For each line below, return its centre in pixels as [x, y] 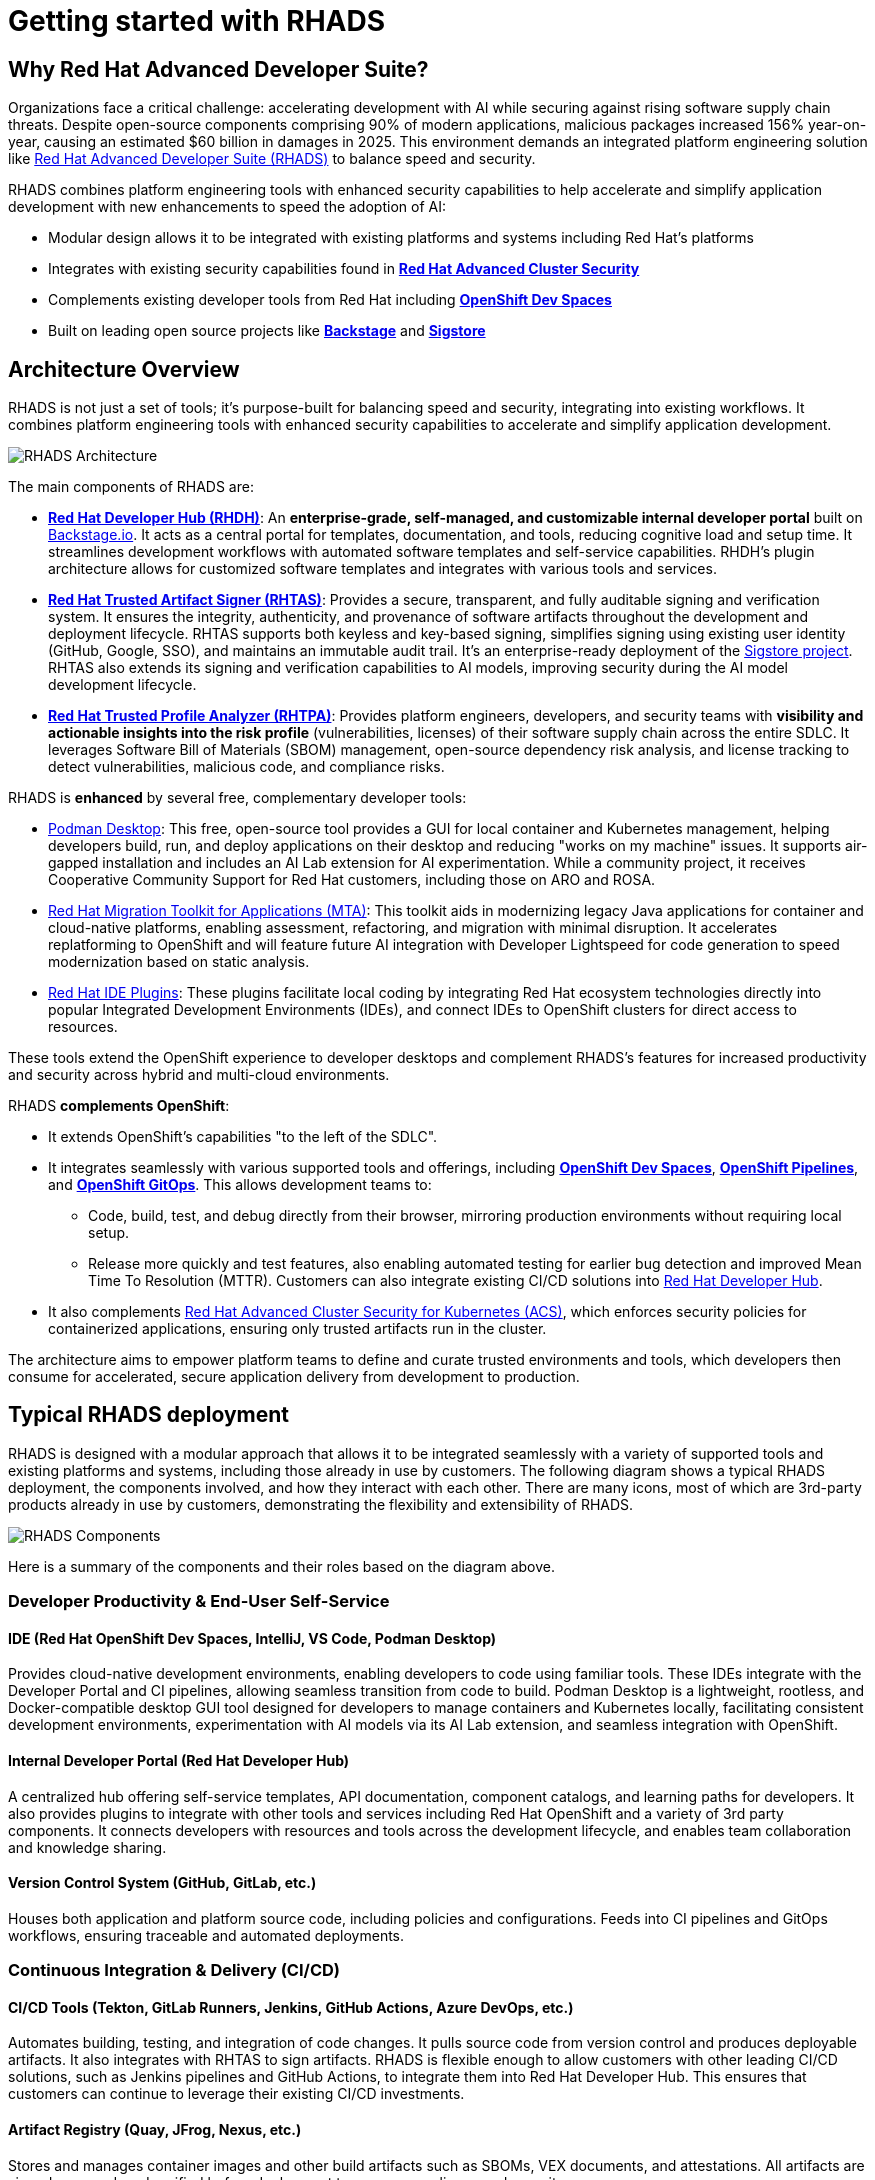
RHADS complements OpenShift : [119, 1106]
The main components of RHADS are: [131, 487]
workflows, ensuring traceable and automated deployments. [206, 1935]
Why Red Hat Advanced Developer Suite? [218, 69]
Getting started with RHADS [197, 21]
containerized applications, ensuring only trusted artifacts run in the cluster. [297, 1329]
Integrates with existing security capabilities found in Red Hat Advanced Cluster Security [344, 269]
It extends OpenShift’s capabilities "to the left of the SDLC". [243, 1137]
